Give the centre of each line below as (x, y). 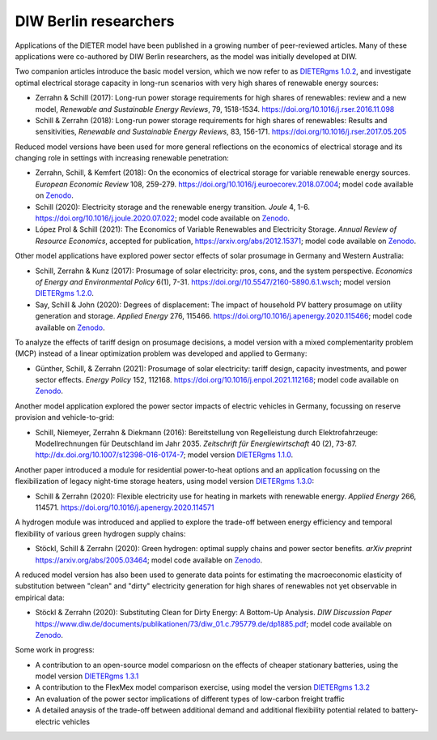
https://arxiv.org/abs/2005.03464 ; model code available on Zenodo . (149, 560)
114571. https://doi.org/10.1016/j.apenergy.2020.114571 (125, 507)
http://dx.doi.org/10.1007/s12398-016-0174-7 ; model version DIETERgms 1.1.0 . (164, 455)
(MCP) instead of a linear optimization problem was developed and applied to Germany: (161, 353)
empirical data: (40, 597)
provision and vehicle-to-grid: (65, 417)
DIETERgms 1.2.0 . (65, 293)
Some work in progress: (55, 650)
